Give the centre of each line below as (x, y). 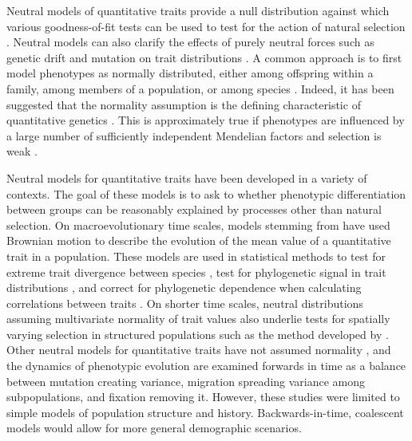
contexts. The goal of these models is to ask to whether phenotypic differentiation (206, 193)
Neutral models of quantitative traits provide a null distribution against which (198, 10)
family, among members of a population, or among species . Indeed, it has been (200, 88)
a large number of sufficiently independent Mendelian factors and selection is (194, 135)
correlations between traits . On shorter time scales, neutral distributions (185, 303)
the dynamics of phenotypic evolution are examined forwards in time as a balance (206, 366)
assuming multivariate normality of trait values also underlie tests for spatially (198, 319)
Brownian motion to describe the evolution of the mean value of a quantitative (199, 240)
